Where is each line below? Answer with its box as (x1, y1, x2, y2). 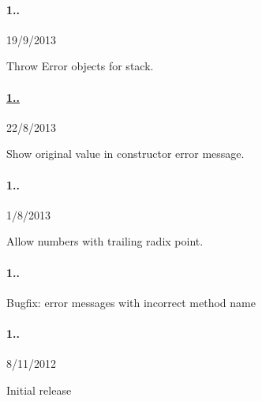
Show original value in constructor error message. (6, 145, 245, 162)
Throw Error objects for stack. (6, 58, 154, 74)
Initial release (6, 381, 72, 398)
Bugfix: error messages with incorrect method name (6, 294, 256, 310)
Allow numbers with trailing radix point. (6, 233, 204, 249)
